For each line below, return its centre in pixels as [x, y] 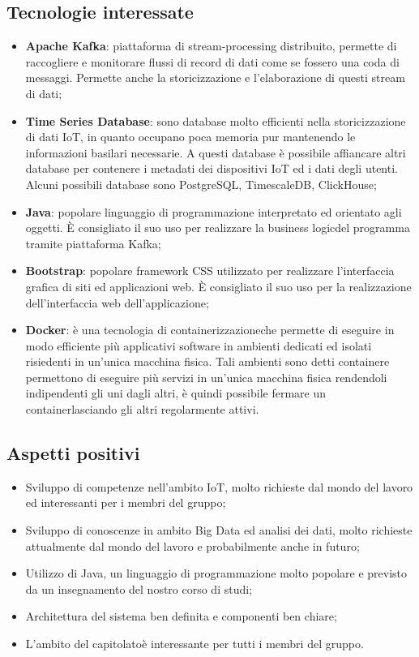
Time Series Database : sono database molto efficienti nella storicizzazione [216, 120]
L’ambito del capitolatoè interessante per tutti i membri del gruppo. [195, 644]
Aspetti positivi [73, 453]
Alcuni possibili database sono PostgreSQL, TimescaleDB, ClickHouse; [201, 184]
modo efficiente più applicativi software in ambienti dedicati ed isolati [199, 345]
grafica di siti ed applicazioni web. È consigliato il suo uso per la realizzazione [218, 286]
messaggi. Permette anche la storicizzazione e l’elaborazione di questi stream [215, 77]
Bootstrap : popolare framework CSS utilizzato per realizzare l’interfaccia [210, 271]
